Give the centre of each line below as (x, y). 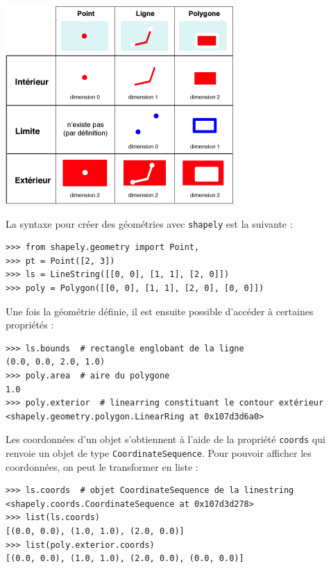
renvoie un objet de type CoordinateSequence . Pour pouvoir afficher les (159, 453)
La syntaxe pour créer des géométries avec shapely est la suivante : (149, 223)
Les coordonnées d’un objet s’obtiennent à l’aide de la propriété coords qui (165, 439)
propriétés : (30, 325)
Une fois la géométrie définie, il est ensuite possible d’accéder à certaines (160, 311)
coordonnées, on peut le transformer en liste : (102, 466)
